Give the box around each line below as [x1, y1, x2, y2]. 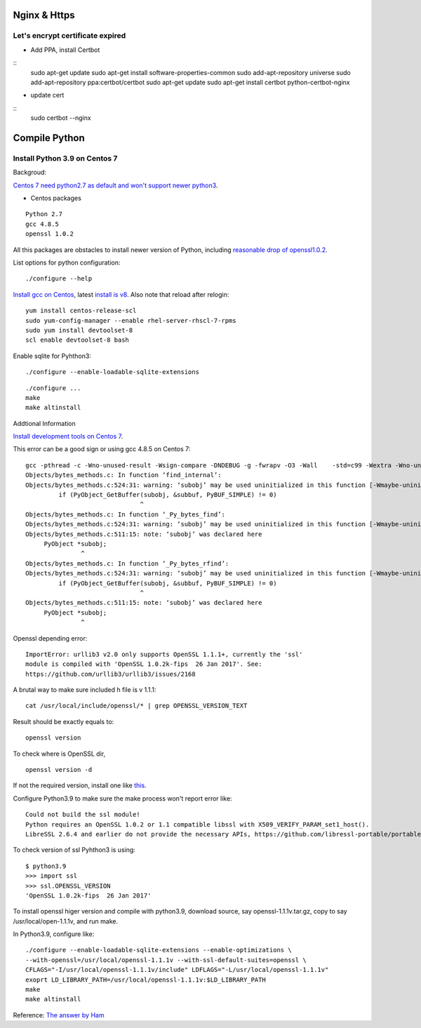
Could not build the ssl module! [25, 810, 140, 819]
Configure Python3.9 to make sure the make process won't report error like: [13, 794, 232, 803]
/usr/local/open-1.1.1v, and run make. [13, 916, 119, 926]
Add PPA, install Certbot [30, 46, 100, 54]
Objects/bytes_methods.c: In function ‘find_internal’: [25, 471, 222, 479]
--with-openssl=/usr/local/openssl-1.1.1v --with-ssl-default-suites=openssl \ [25, 956, 307, 964]
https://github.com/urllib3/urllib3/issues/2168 [25, 670, 196, 678]
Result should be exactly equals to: [13, 717, 114, 726]
